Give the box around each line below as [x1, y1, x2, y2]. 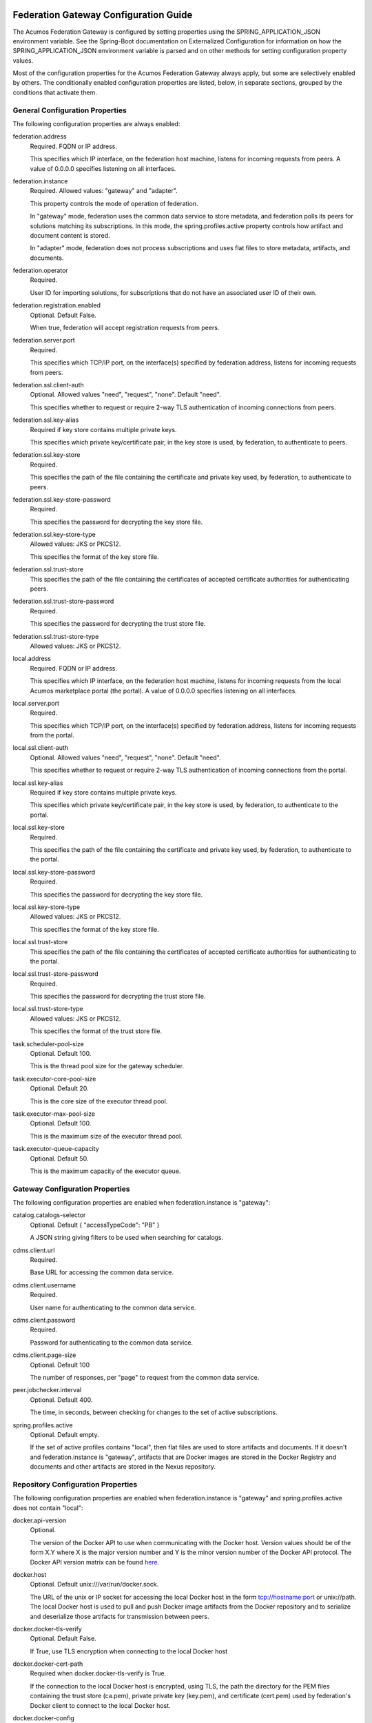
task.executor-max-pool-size [12, 1110, 96, 1118]
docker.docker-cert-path [12, 1660, 83, 1668]
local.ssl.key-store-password [12, 868, 96, 876]
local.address [12, 655, 52, 663]
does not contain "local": [12, 1503, 83, 1512]
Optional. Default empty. [30, 1430, 99, 1438]
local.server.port [12, 699, 60, 707]
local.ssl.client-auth [12, 744, 69, 752]
